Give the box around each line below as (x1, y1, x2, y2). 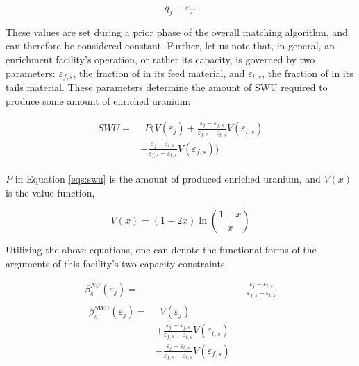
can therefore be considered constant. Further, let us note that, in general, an (6, 38, 335, 53)
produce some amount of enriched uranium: (6, 93, 191, 108)
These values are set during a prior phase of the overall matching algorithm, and (6, 24, 348, 39)
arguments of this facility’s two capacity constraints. (6, 256, 228, 271)
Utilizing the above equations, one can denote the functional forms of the (6, 242, 317, 257)
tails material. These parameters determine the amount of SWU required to (6, 80, 328, 94)
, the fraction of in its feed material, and (73, 65, 245, 80)
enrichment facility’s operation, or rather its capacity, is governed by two (6, 51, 315, 66)
